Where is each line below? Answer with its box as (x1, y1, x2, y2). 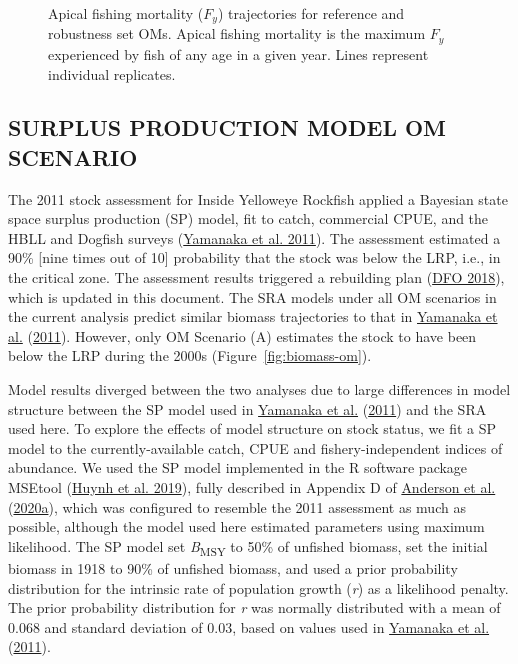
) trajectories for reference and (217, 3, 405, 23)
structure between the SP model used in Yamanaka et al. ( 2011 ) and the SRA (8, 398, 487, 419)
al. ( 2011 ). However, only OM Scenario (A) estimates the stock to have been (8, 325, 477, 346)
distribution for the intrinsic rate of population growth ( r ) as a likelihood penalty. (8, 577, 509, 598)
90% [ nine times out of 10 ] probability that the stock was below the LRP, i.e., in (8, 247, 501, 268)
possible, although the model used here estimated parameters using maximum (8, 516, 485, 537)
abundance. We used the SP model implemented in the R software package (8, 457, 468, 478)
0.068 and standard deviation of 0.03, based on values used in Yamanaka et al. (8, 616, 490, 637)
